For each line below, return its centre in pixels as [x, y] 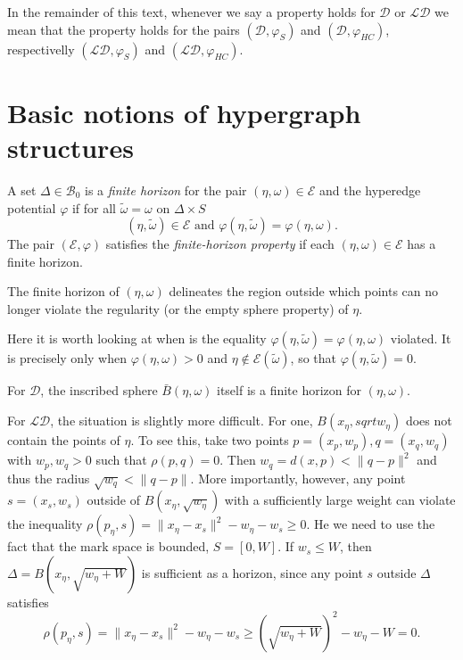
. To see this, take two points [210, 440]
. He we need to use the [371, 524]
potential [32, 207]
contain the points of [64, 440]
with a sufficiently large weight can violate [340, 500]
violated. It [421, 338]
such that [121, 460]
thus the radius [49, 478]
